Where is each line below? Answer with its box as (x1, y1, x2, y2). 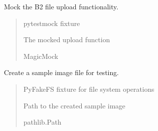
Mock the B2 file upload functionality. (4, 1, 119, 11)
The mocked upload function (23, 34, 110, 45)
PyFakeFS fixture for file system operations (23, 83, 155, 94)
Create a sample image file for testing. (4, 67, 119, 78)
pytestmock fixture (23, 18, 80, 28)
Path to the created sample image (23, 100, 126, 110)
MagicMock (23, 51, 59, 61)
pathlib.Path (23, 117, 62, 127)
